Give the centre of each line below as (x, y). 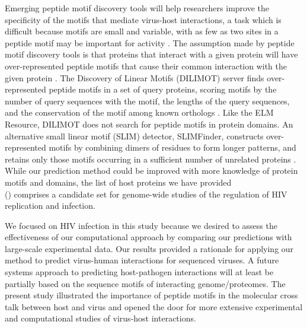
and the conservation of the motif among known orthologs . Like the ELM (139, 112)
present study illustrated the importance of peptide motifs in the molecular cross (151, 295)
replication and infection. (50, 206)
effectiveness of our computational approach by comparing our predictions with (148, 237)
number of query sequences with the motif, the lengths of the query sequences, (147, 101)
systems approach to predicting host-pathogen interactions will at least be (139, 272)
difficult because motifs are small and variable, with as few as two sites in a (142, 31)
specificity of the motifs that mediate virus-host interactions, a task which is (143, 19)
